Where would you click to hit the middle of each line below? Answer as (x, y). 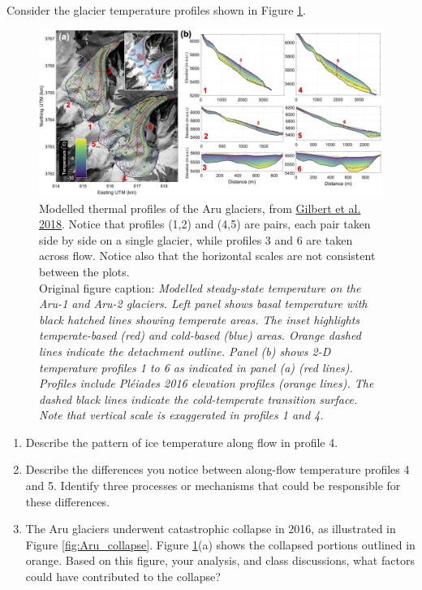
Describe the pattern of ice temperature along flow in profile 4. (182, 442)
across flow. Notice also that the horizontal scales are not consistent (207, 256)
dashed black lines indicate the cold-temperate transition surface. (198, 399)
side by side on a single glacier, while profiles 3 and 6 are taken (196, 239)
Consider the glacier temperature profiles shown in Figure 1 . (156, 10)
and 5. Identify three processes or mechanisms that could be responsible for (213, 486)
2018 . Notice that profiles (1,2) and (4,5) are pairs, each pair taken (205, 224)
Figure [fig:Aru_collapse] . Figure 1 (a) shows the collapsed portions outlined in (220, 544)
